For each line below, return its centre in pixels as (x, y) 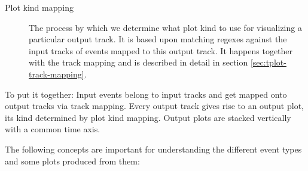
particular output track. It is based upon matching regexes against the (158, 39)
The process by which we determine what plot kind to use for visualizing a (165, 27)
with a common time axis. (53, 129)
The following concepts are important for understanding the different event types (153, 149)
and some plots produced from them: (72, 161)
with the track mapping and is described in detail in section (138, 62)
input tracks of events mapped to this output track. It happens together (161, 50)
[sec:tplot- (268, 62)
